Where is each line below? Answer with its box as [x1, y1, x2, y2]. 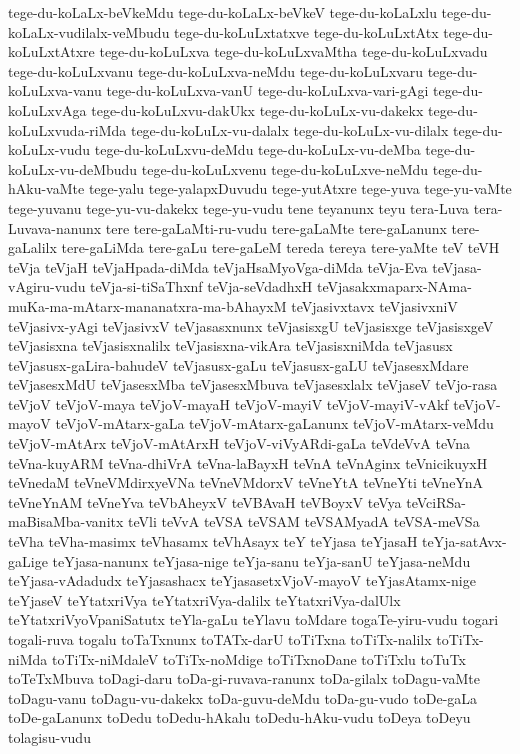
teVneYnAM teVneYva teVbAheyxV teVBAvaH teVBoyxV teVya [8, 491, 402, 512]
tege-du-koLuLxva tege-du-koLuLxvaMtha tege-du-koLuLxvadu [99, 41, 488, 62]
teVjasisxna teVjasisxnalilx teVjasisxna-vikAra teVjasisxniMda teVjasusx [8, 335, 453, 356]
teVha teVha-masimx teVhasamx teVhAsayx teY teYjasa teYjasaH [8, 531, 418, 552]
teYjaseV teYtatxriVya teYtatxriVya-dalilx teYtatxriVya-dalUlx [8, 589, 401, 610]
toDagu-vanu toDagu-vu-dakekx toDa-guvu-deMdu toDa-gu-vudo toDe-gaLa [8, 687, 478, 708]
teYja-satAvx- [422, 531, 507, 552]
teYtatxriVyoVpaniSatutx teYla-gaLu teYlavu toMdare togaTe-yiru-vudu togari [8, 609, 499, 630]
